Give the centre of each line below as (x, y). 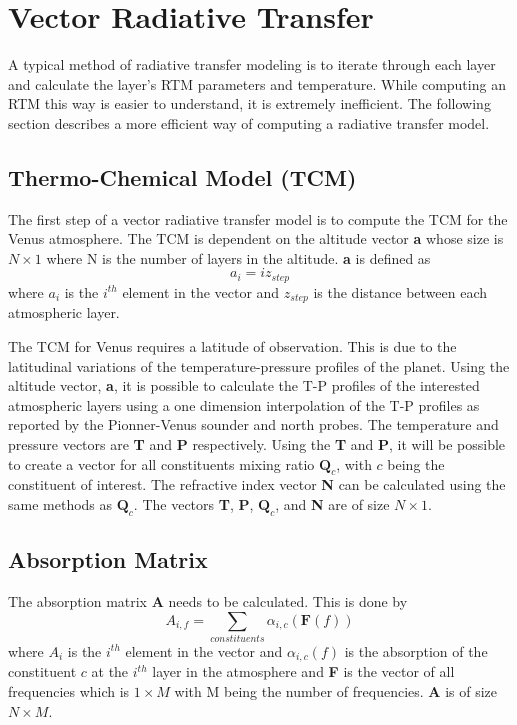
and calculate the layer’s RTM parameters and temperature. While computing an (257, 83)
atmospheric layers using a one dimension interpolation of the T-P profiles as (244, 404)
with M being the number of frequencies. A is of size (336, 690)
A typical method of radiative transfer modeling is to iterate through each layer (252, 64)
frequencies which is (69, 690)
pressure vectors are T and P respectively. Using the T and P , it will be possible (257, 443)
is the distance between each (400, 291)
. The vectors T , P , (193, 503)
